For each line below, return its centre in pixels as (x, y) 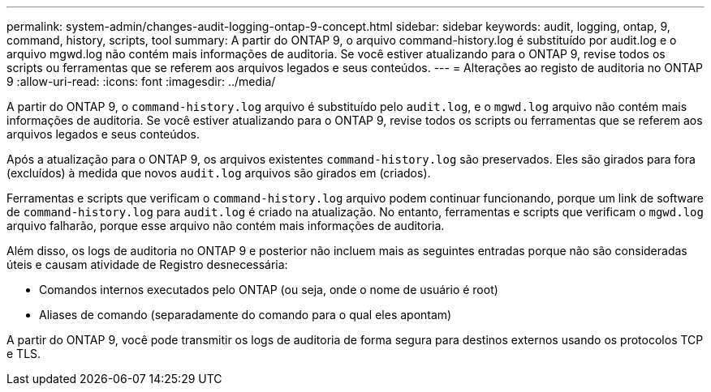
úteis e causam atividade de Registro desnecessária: (147, 264)
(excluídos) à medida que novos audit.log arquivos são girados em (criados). (219, 173)
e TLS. (24, 354)
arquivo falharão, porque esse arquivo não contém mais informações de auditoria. (226, 226)
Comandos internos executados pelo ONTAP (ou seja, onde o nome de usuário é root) (269, 290)
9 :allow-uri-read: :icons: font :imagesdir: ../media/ (141, 81)
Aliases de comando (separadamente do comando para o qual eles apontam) (246, 315)
